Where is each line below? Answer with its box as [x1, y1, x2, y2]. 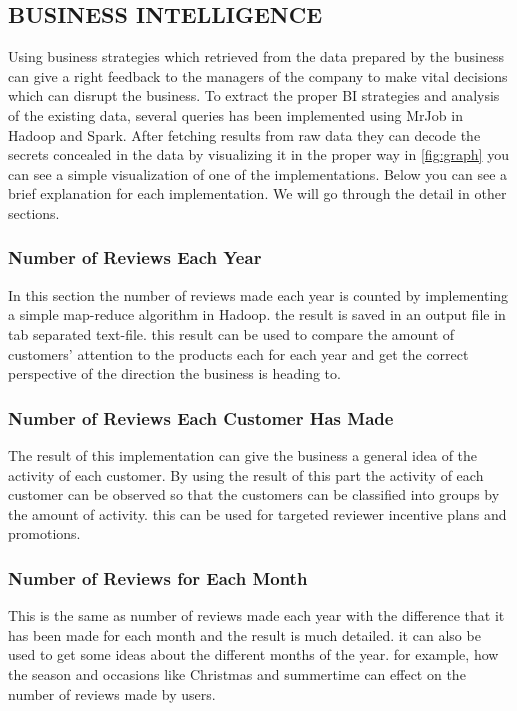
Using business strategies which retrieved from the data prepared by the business [8, 46, 504, 67]
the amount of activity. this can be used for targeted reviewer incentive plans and [8, 503, 507, 524]
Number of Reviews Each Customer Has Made [8, 405, 394, 430]
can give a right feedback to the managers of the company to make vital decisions [8, 65, 508, 86]
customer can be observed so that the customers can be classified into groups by [8, 484, 500, 505]
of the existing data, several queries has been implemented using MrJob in [8, 104, 463, 125]
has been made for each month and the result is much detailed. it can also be [8, 624, 481, 645]
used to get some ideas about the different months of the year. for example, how [8, 644, 499, 665]
